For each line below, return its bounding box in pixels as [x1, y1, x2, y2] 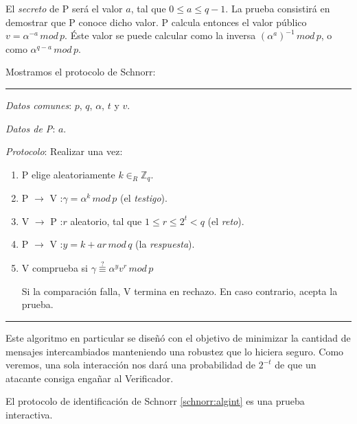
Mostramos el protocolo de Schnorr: [5, 64, 156, 79]
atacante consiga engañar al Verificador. [5, 370, 174, 385]
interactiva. [5, 407, 53, 421]
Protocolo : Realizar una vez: [5, 144, 123, 158]
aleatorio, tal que [70, 213, 142, 228]
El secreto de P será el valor [5, 1, 123, 15]
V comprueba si [21, 261, 88, 275]
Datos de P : [5, 121, 56, 135]
